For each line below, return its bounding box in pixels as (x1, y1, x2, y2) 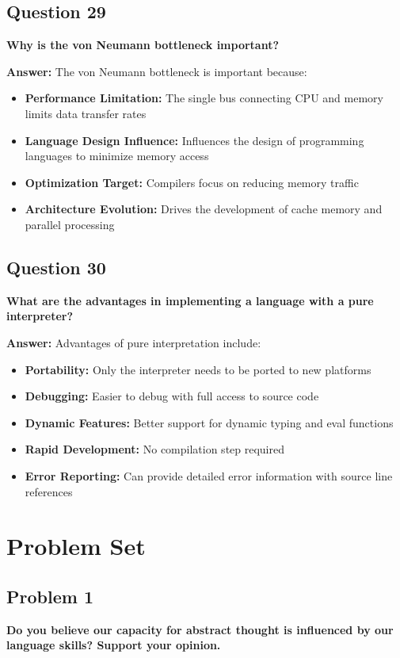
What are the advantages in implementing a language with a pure (6, 292, 374, 308)
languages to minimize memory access (25, 147, 209, 164)
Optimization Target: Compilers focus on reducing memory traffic (25, 174, 359, 190)
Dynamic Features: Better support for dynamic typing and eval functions (25, 414, 394, 430)
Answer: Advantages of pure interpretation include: (6, 334, 261, 350)
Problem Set (6, 530, 146, 562)
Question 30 (6, 254, 106, 279)
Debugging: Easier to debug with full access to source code (25, 388, 319, 404)
